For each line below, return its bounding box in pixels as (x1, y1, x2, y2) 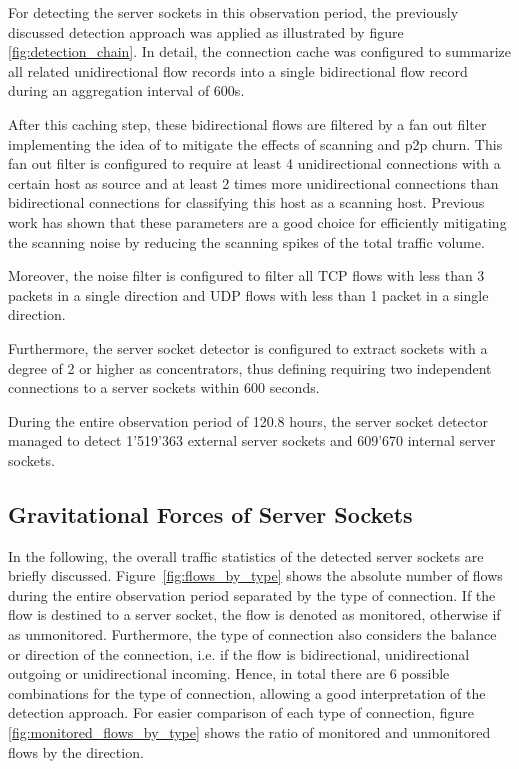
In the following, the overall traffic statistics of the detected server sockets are (8, 545, 484, 566)
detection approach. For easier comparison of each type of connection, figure (8, 702, 475, 723)
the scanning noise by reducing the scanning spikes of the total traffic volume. (8, 231, 485, 252)
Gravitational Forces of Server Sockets (8, 498, 413, 529)
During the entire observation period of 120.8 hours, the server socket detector (8, 410, 488, 431)
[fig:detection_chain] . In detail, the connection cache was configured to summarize (8, 41, 512, 62)
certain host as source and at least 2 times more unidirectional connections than (8, 172, 499, 193)
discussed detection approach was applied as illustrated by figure (8, 21, 404, 42)
